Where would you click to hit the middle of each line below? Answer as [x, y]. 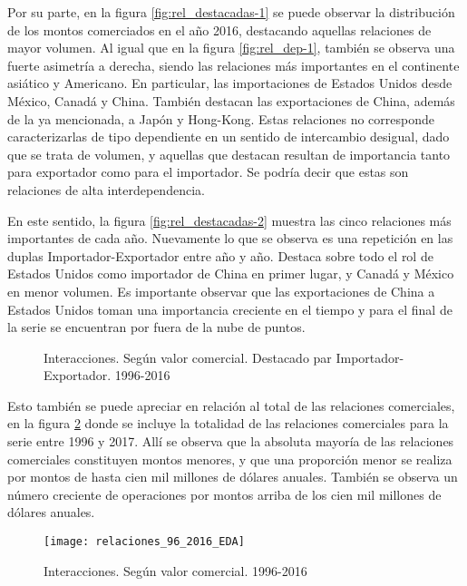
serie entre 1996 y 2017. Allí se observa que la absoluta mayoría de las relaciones [231, 441]
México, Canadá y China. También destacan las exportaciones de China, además [231, 100]
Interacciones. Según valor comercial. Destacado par [188, 357]
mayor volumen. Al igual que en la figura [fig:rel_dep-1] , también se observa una [231, 48]
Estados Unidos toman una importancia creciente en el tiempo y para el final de [230, 309]
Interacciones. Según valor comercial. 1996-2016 [175, 570]
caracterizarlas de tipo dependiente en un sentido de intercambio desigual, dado [229, 137]
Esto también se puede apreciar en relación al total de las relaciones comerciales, [231, 405]
